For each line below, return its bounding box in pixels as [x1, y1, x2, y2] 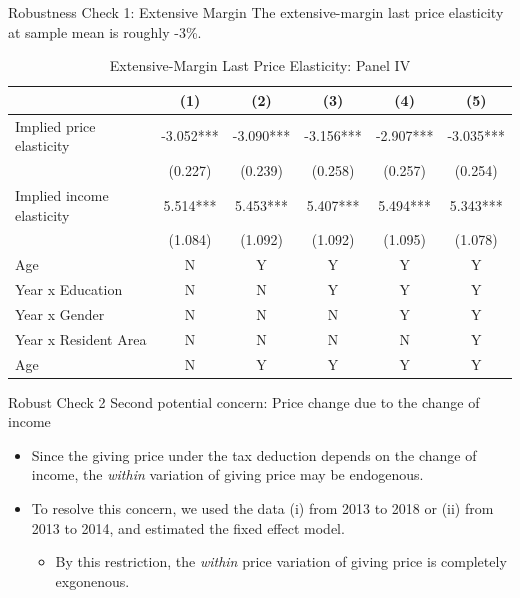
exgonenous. [55, 570, 130, 591]
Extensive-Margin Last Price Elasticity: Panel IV [109, 55, 411, 76]
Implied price [15, 115, 96, 136]
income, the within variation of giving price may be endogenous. [31, 464, 424, 485]
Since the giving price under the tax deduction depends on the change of [31, 444, 477, 465]
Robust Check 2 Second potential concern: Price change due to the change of [8, 391, 480, 412]
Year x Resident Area [15, 328, 147, 349]
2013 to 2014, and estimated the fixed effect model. [31, 517, 345, 538]
